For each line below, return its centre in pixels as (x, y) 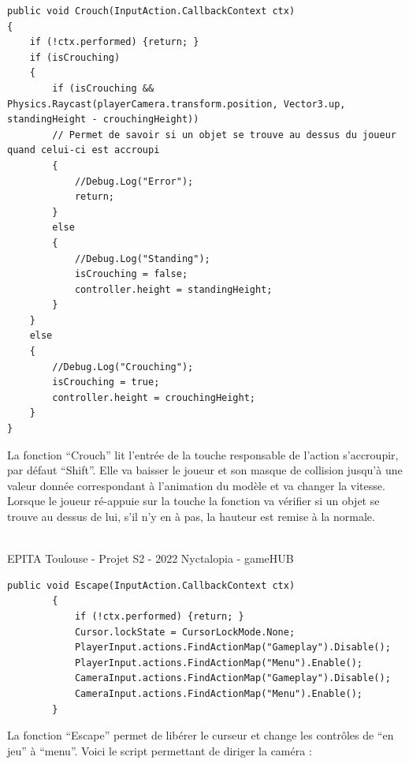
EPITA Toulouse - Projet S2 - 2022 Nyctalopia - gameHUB (151, 558)
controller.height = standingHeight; (173, 289)
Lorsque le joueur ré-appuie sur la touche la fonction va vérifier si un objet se (193, 501)
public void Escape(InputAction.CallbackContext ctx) (151, 585)
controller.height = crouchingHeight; (154, 397)
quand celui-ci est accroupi (84, 150)
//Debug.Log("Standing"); (142, 258)
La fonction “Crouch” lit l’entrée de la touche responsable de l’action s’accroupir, (203, 454)
